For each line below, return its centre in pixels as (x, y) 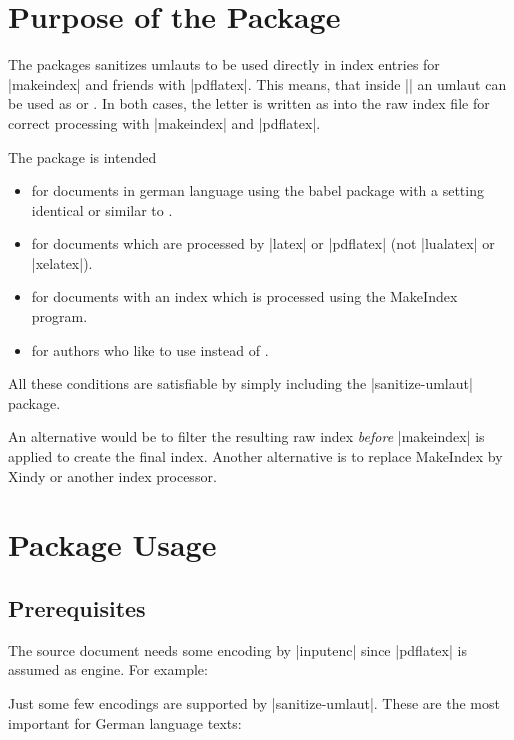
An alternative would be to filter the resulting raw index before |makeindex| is (246, 436)
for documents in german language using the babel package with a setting (257, 190)
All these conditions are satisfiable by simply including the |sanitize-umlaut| (240, 383)
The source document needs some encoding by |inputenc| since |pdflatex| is (237, 649)
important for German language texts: (125, 722)
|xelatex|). (62, 262)
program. (59, 316)
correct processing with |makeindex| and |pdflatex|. (164, 122)
